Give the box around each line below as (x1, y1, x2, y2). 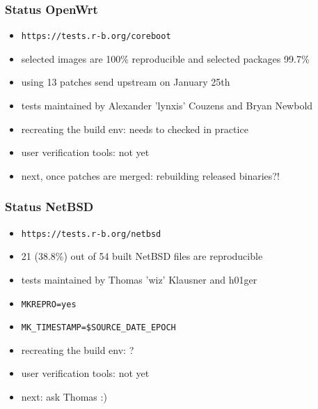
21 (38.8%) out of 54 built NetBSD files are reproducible (21, 249, 263, 263)
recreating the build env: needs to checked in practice (21, 121, 248, 136)
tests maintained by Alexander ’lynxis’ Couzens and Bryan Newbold (21, 98, 313, 113)
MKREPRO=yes (21, 299, 77, 309)
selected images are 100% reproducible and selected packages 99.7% (21, 51, 310, 65)
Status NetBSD (5, 198, 94, 215)
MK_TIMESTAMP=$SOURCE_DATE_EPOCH (21, 323, 176, 333)
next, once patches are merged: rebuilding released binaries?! (21, 168, 280, 183)
